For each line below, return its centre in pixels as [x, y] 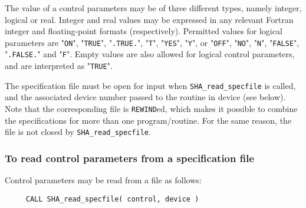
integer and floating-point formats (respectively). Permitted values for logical [144, 31]
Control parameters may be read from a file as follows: [103, 180]
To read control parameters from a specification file [130, 158]
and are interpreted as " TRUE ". [59, 66]
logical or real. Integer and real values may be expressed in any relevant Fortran [149, 19]
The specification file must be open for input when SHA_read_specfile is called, [150, 85]
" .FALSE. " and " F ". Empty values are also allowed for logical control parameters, [150, 54]
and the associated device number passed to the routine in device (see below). [145, 97]
